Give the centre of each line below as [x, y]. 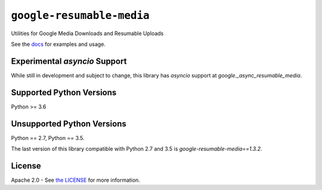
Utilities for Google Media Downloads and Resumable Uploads [87, 33]
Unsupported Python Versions [69, 124]
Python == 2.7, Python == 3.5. [48, 138]
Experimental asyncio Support [69, 61]
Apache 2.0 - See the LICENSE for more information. [75, 180]
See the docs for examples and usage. [58, 44]
